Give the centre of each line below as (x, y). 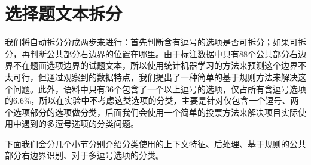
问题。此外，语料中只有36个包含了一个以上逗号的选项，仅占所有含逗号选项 (159, 88)
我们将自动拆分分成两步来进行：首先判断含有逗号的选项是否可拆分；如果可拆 (155, 42)
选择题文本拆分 (64, 13)
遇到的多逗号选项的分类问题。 (80, 124)
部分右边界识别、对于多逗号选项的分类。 (84, 155)
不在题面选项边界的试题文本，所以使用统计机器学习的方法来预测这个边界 (155, 65)
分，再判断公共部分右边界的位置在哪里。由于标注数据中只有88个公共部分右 (151, 53)
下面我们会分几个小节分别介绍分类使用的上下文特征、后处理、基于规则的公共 (155, 143)
